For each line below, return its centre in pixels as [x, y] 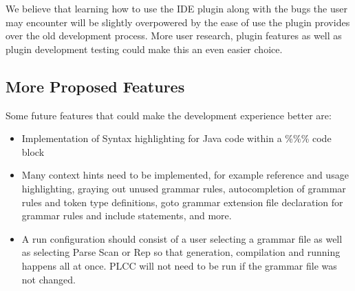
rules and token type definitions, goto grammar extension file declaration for [182, 202]
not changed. [49, 279]
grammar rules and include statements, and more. [127, 215]
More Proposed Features [95, 86]
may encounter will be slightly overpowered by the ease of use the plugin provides [178, 22]
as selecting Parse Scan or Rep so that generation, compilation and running [181, 252]
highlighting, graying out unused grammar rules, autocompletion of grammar [184, 188]
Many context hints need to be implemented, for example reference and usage [185, 175]
